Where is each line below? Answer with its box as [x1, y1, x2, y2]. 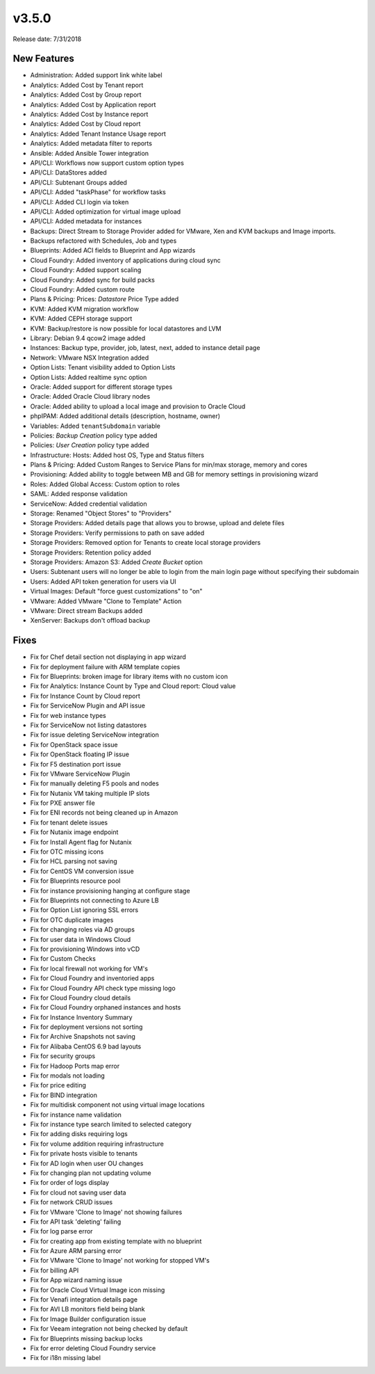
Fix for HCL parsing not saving [30, 857, 117, 865]
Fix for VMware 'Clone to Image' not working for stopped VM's [30, 1256, 210, 1265]
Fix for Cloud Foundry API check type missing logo [30, 984, 176, 992]
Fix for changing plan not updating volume [30, 1169, 152, 1177]
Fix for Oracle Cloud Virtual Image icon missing [30, 1286, 165, 1294]
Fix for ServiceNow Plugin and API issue [30, 701, 146, 710]
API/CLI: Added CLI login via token [30, 198, 129, 206]
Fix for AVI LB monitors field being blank [30, 1305, 145, 1313]
